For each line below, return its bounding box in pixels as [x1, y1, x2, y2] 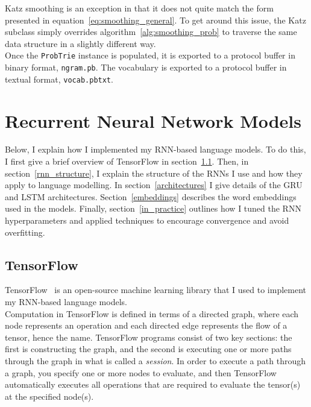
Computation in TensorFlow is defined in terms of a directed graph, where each [5, 307, 299, 320]
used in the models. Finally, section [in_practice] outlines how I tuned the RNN [5, 202, 301, 215]
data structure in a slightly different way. [5, 37, 156, 49]
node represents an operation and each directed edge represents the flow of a [5, 319, 287, 332]
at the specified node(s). [5, 390, 94, 402]
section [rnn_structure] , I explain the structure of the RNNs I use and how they [5, 166, 303, 179]
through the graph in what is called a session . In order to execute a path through [5, 354, 306, 367]
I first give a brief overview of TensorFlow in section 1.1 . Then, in [5, 155, 249, 168]
